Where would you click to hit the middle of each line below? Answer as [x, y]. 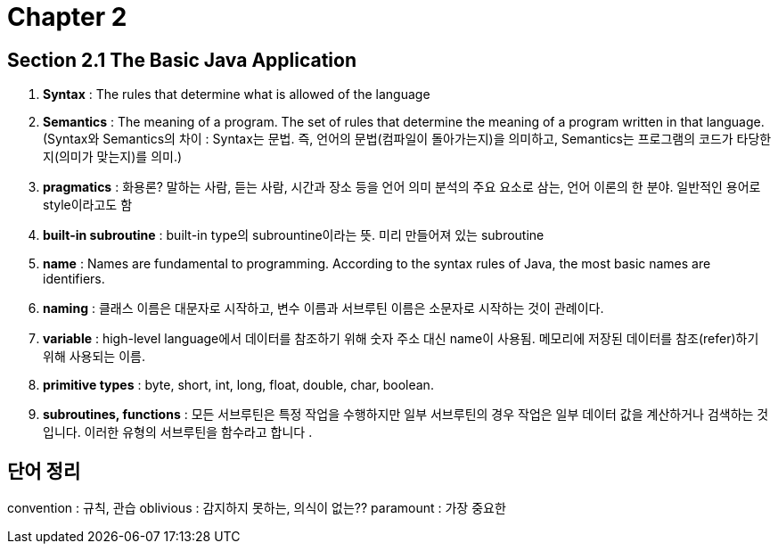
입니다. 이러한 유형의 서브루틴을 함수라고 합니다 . [178, 432]
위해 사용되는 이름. [94, 357]
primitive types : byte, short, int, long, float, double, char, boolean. [238, 385]
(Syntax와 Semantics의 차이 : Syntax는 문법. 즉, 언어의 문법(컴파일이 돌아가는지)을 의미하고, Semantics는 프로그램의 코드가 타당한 [407, 139]
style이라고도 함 [88, 205]
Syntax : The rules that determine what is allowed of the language [237, 95]
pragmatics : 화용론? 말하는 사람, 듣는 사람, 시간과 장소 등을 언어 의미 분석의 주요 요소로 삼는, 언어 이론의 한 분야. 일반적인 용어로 [402, 187]
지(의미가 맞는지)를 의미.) [113, 157]
